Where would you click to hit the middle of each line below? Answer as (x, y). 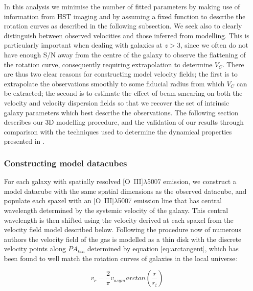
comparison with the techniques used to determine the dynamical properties (118, 131)
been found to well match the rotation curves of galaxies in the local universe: (121, 258)
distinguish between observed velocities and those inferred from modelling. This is (127, 35)
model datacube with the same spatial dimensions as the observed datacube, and (125, 191)
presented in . (24, 141)
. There (233, 64)
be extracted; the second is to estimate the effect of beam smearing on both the (123, 93)
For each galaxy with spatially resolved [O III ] (74, 181)
